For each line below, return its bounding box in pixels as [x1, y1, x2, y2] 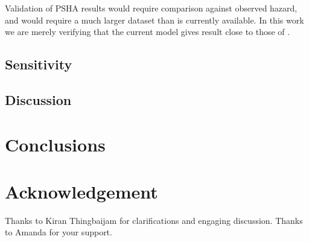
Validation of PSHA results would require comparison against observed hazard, [5, 2, 298, 14]
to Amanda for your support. [5, 226, 112, 238]
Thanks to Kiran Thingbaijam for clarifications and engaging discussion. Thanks [5, 214, 303, 226]
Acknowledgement [5, 179, 158, 203]
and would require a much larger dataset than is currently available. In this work [5, 13, 304, 26]
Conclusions [5, 132, 106, 156]
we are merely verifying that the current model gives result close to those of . [5, 25, 290, 38]
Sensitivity [5, 55, 72, 74]
